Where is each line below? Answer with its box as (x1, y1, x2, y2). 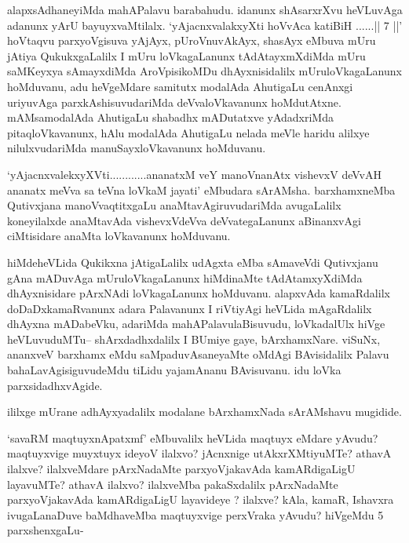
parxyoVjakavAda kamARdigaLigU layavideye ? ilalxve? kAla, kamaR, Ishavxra (7, 491, 394, 508)
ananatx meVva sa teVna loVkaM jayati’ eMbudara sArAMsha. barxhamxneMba (7, 181, 396, 198)
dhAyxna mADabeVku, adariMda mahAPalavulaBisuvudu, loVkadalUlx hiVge (7, 315, 385, 332)
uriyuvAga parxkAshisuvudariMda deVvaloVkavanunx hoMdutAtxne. (7, 93, 341, 110)
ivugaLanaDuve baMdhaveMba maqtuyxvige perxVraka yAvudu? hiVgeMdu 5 (7, 506, 384, 523)
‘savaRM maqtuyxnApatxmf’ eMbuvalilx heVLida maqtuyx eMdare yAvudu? (7, 429, 378, 446)
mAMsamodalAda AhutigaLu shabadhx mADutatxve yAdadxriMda (7, 109, 334, 126)
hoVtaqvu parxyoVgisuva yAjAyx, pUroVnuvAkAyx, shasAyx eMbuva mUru (7, 32, 376, 49)
